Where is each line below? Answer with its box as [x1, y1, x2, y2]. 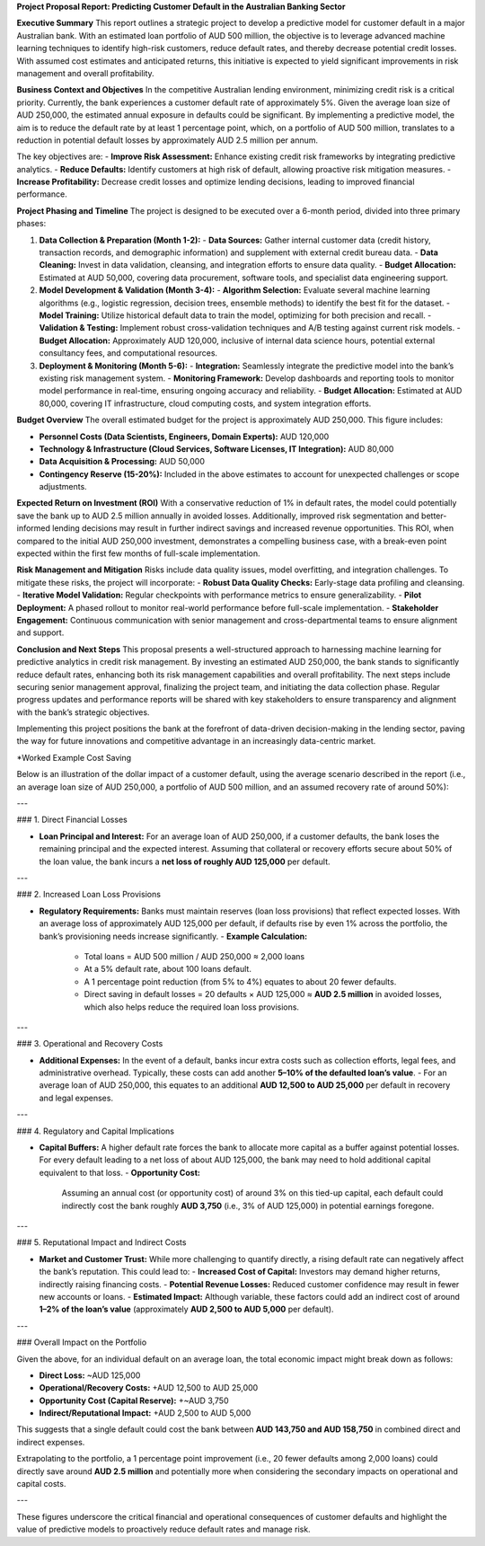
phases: [16, 218, 47, 229]
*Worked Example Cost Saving [16, 752, 132, 763]
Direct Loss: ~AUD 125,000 [39, 1370, 141, 1381]
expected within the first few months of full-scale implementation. [16, 548, 260, 559]
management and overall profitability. [16, 67, 154, 78]
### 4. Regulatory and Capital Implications [16, 1126, 175, 1136]
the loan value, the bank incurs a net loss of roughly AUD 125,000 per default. [39, 856, 331, 867]
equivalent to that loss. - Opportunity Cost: [39, 1167, 201, 1178]
